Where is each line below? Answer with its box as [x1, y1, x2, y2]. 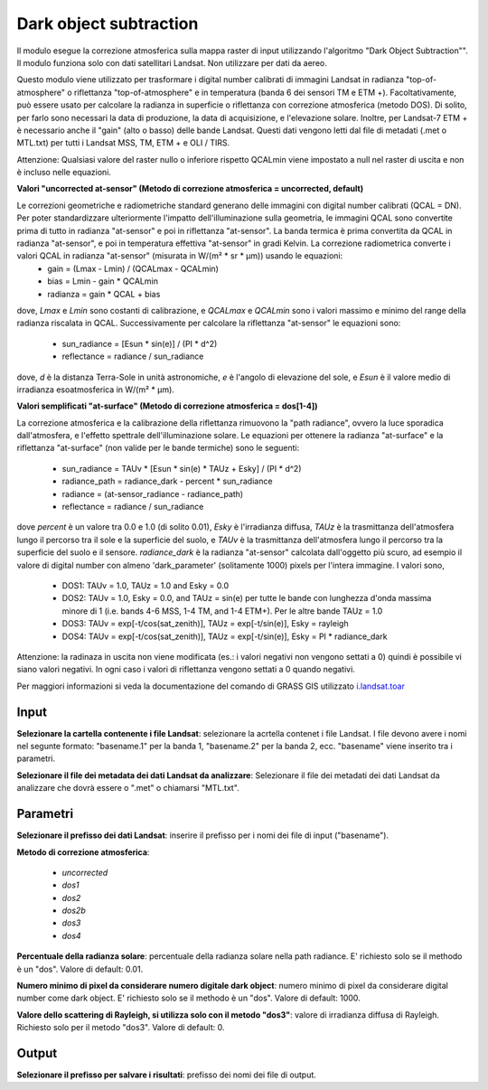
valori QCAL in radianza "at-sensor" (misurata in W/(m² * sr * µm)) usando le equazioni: [16, 250, 343, 261]
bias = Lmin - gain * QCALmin [47, 276, 158, 287]
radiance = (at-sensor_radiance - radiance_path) [61, 488, 244, 499]
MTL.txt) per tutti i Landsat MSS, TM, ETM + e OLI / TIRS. [16, 137, 230, 148]
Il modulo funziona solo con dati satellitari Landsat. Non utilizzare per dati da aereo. [16, 57, 327, 68]
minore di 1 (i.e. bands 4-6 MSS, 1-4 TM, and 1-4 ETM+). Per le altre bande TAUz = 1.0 [61, 606, 383, 616]
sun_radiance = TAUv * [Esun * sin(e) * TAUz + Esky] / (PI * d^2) [61, 463, 302, 474]
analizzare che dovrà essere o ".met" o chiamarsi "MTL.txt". [16, 783, 239, 794]
